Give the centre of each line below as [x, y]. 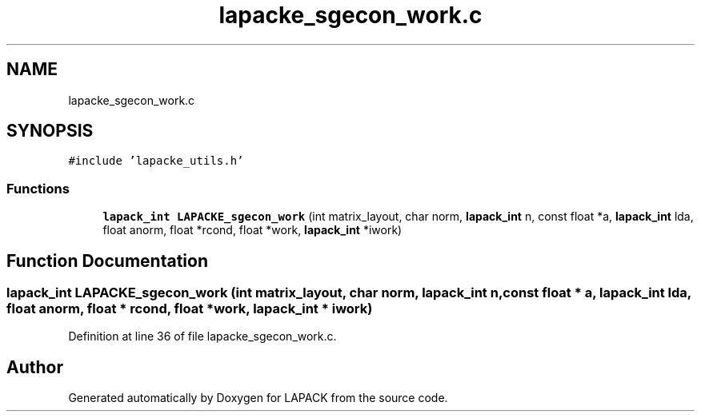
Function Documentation [107, 261]
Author [35, 367]
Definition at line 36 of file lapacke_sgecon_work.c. [202, 336]
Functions [38, 188]
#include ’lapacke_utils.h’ [156, 161]
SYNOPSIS [50, 131]
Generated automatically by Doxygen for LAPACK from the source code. [258, 398]
